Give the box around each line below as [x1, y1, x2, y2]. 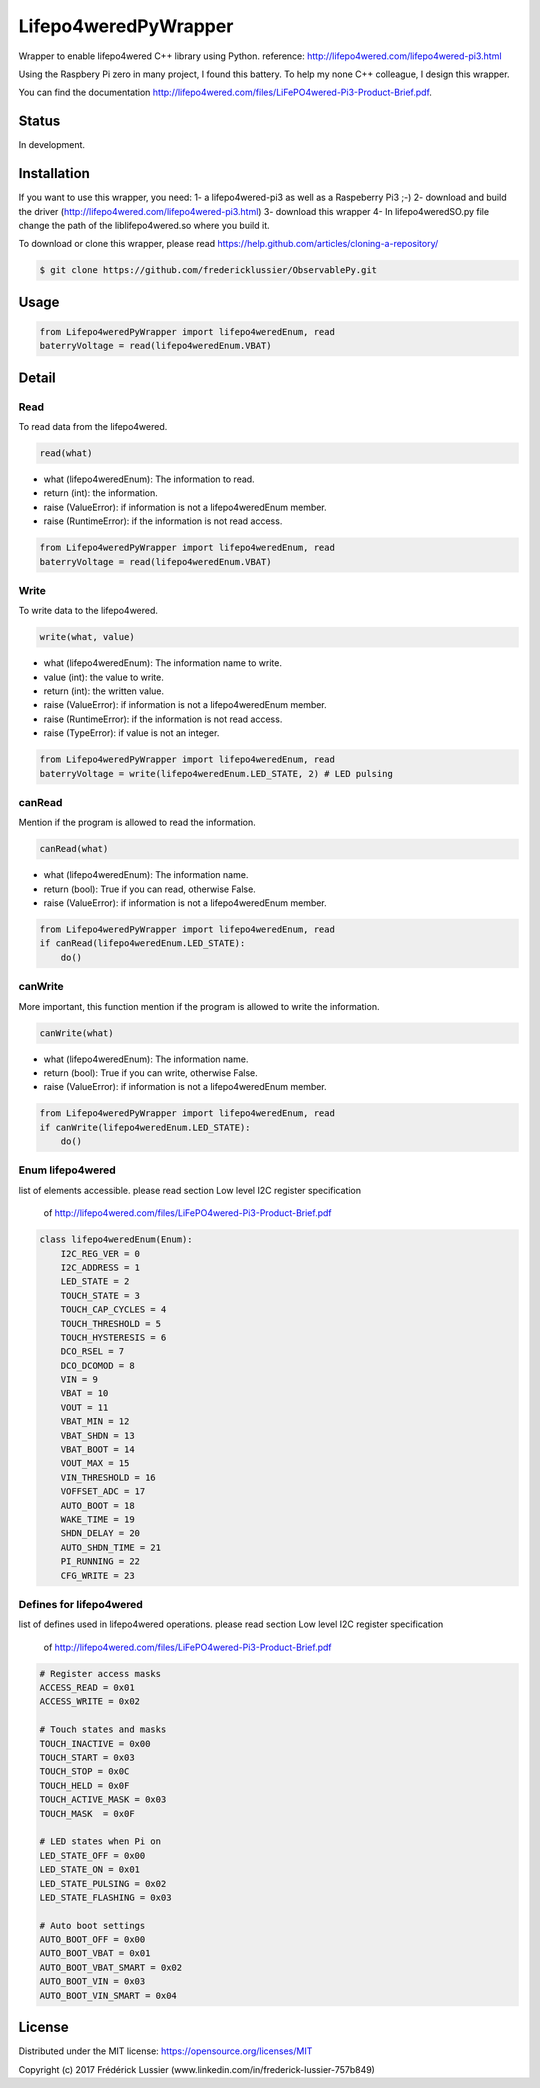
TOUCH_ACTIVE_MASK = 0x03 [39, 1794, 167, 1805]
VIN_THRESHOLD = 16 [60, 1471, 157, 1483]
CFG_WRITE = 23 [60, 1570, 135, 1581]
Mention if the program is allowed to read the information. [18, 816, 256, 829]
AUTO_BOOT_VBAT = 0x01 [39, 1948, 151, 1959]
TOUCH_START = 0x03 [39, 1752, 135, 1764]
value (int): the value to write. [43, 671, 164, 683]
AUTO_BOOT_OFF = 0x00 [39, 1934, 146, 1945]
